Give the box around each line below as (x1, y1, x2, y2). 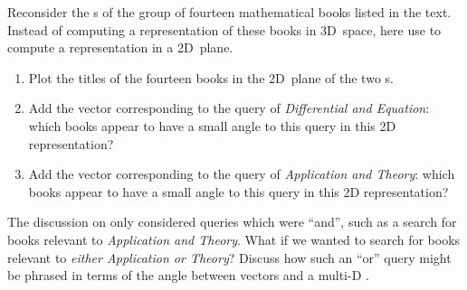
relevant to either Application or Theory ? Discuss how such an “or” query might (7, 248, 452, 267)
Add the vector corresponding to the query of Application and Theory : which (28, 164, 455, 183)
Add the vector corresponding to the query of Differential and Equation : (28, 98, 430, 117)
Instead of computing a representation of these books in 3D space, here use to (7, 20, 442, 39)
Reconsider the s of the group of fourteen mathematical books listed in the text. (7, 3, 452, 21)
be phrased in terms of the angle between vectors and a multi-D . (7, 266, 369, 285)
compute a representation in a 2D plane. (7, 38, 233, 57)
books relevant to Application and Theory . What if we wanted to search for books (7, 229, 461, 248)
